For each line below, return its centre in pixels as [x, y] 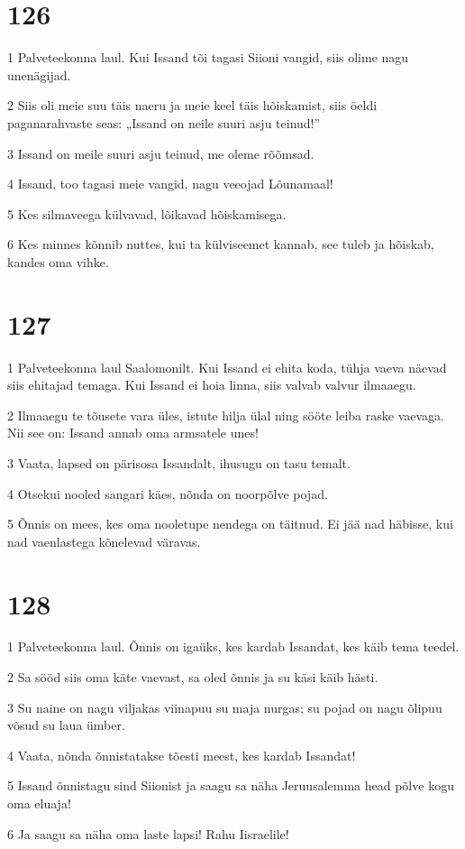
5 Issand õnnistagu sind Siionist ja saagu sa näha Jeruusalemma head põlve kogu [231, 785]
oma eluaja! [39, 803]
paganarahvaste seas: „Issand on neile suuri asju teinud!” [164, 122]
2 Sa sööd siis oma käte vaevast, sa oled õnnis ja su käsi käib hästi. [193, 677]
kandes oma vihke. [58, 261]
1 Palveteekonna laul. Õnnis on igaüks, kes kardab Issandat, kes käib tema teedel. [233, 646]
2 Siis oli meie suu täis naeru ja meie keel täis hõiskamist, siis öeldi [192, 105]
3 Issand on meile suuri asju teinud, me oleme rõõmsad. [161, 153]
